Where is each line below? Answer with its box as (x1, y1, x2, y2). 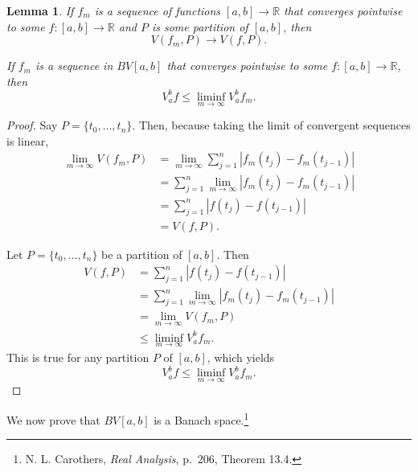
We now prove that (6, 411, 100, 428)
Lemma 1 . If (6, 2, 74, 18)
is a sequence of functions (94, 2, 221, 18)
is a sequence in (35, 57, 113, 74)
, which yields (207, 349, 275, 366)
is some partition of (151, 18, 248, 35)
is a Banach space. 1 (154, 408, 249, 428)
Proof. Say (6, 117, 58, 133)
